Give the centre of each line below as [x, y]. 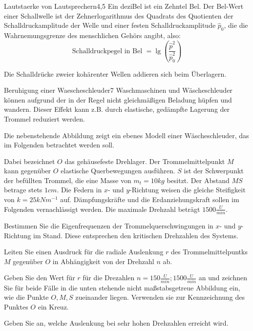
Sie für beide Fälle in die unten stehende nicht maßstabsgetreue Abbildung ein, [122, 287]
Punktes [16, 306]
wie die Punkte [26, 297]
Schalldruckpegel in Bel [107, 51]
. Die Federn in [79, 190]
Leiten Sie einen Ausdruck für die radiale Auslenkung [84, 252]
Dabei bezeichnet [30, 161]
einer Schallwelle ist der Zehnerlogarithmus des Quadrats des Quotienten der [119, 15]
